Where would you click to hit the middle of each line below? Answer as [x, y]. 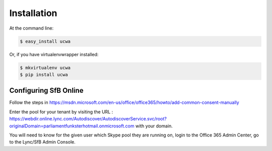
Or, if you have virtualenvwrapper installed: [54, 54]
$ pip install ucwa [44, 74]
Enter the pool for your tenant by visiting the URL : [61, 112]
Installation [33, 13]
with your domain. [154, 126]
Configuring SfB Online [46, 91]
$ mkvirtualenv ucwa [45, 67]
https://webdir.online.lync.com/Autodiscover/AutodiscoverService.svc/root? [88, 119]
